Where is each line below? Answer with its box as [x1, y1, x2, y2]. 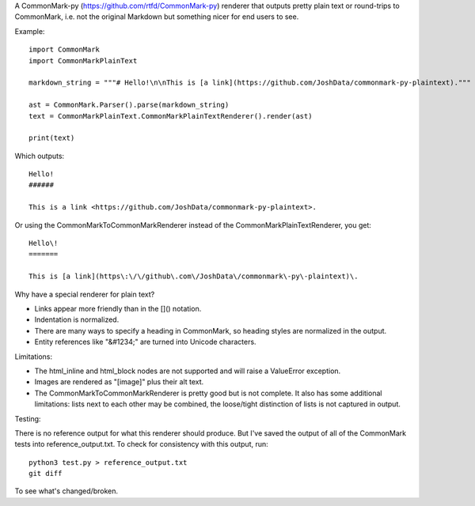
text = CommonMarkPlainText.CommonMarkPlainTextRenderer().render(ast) [28, 111, 313, 120]
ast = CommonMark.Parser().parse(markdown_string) [28, 100, 230, 110]
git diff [28, 469, 63, 478]
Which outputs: [14, 151, 65, 160]
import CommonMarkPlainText [28, 56, 138, 65]
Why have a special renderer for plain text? [14, 289, 155, 299]
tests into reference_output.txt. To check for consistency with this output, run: [14, 440, 268, 449]
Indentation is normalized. [34, 315, 120, 324]
